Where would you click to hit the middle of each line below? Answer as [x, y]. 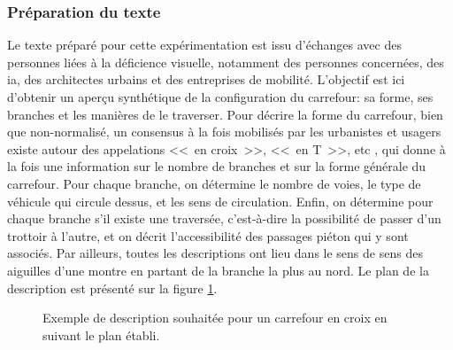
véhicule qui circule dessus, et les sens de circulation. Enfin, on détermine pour [220, 201]
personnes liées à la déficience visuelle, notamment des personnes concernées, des [226, 62]
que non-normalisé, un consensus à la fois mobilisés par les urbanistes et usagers [224, 132]
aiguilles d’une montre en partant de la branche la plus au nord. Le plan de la [218, 270]
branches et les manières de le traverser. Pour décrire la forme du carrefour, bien [225, 114]
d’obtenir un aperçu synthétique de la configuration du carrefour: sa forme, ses [220, 97]
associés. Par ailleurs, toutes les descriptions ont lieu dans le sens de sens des [215, 253]
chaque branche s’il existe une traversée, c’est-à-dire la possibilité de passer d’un [224, 218]
